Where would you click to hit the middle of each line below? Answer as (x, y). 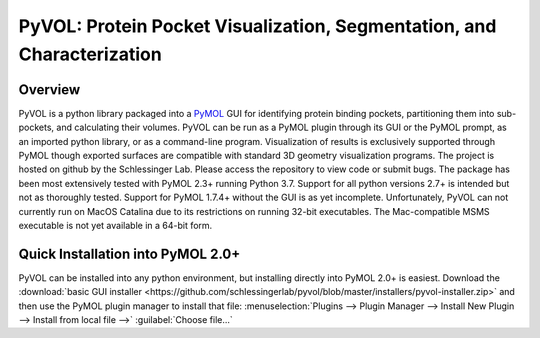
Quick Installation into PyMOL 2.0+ (129, 253)
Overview (49, 89)
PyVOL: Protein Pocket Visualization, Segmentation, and (257, 26)
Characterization (90, 54)
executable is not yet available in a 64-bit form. (115, 225)
